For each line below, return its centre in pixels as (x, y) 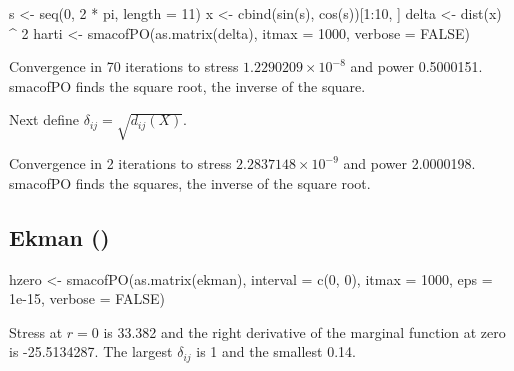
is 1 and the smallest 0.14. (276, 351)
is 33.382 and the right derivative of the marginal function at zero (304, 331)
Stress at (36, 331)
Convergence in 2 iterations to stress (120, 163)
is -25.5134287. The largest (91, 351)
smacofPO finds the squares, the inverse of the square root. (190, 182)
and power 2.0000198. (409, 163)
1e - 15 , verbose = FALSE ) (87, 298)
